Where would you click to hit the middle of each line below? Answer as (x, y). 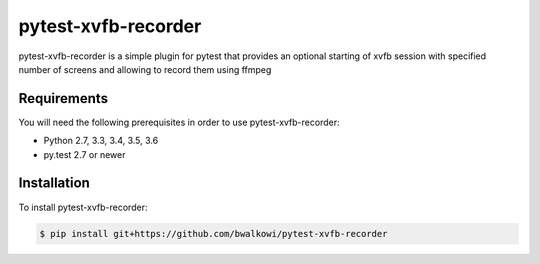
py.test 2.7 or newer (84, 154)
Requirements (63, 98)
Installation (54, 183)
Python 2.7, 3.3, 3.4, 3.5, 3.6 (101, 141)
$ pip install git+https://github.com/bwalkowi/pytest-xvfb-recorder (213, 233)
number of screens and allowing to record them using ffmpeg (145, 69)
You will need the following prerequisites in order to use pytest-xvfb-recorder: (179, 122)
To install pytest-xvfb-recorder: (83, 207)
